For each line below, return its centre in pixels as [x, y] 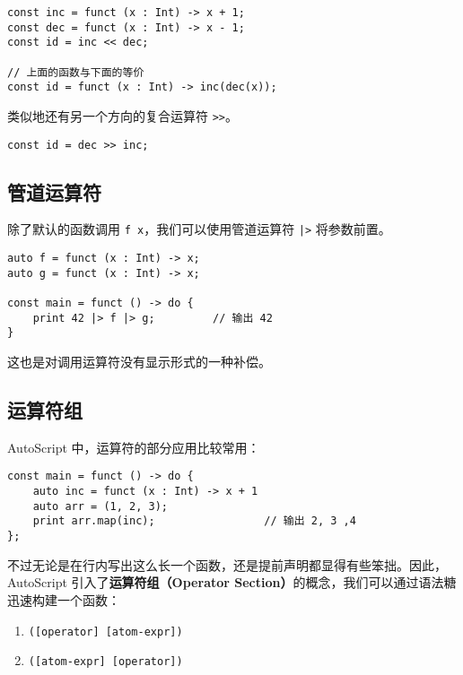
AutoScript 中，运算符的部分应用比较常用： [134, 447]
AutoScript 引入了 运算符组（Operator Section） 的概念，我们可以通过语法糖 [232, 582]
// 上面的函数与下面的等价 [76, 72]
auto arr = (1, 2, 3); [100, 506]
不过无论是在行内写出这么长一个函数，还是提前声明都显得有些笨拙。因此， [227, 564]
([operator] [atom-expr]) [105, 632]
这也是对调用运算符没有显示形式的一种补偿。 [139, 362]
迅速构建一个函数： [64, 599]
